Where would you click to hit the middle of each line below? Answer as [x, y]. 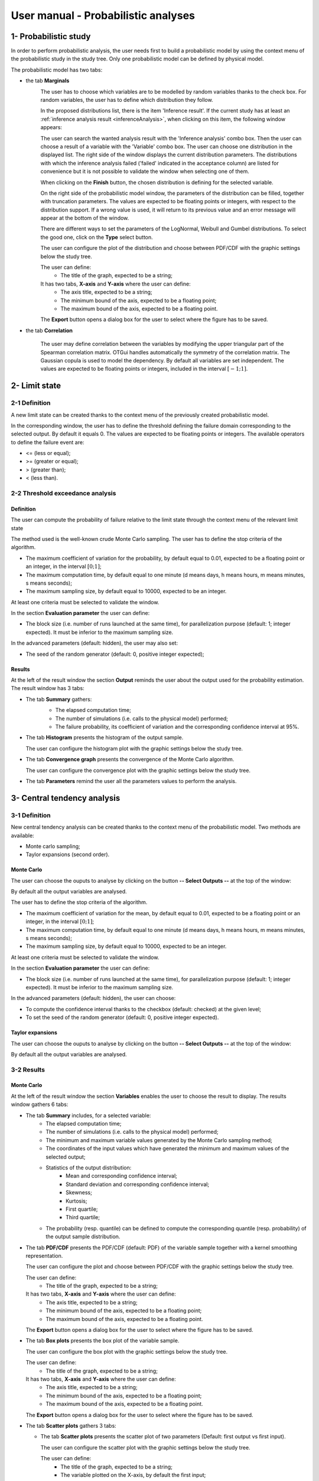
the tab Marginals [48, 81]
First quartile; [82, 1209]
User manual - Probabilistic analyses [103, 15]
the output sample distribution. [83, 1237]
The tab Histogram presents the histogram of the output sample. [105, 738]
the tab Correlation [49, 330]
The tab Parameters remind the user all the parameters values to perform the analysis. [131, 781]
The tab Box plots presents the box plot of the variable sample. [102, 1341]
